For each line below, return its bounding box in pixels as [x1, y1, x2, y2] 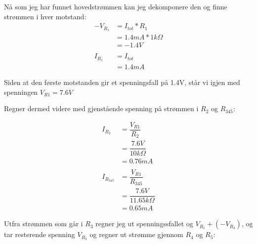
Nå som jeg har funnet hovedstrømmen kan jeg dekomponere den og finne [4, 1, 227, 11]
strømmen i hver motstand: [4, 11, 86, 21]
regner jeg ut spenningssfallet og [95, 218, 193, 229]
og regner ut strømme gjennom [89, 229, 183, 240]
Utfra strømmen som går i [4, 218, 83, 229]
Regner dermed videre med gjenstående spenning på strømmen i [4, 103, 199, 114]
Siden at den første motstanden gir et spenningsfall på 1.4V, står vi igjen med [4, 77, 240, 87]
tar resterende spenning [4, 229, 75, 240]
